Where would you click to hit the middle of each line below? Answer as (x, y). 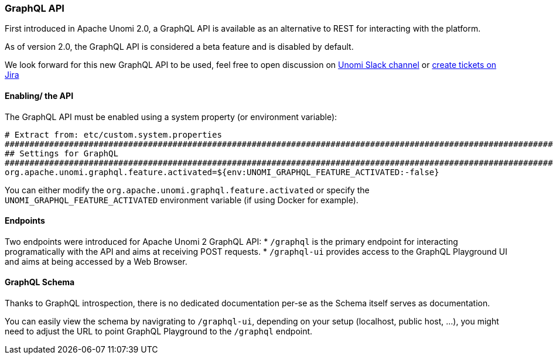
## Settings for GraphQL (62, 153)
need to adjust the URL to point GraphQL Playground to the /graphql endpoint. (159, 331)
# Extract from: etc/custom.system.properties (113, 134)
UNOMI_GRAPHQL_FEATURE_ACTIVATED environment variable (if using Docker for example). (182, 200)
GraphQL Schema (40, 282)
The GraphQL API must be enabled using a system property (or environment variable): (171, 117)
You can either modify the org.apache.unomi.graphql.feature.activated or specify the (187, 190)
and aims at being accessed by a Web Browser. (96, 261)
